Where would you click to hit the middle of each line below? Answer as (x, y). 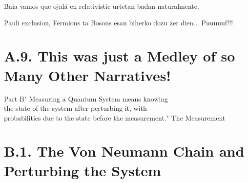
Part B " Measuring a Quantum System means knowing (86, 98)
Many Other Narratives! (88, 75)
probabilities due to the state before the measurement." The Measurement (115, 117)
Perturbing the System (83, 170)
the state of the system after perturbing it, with (75, 108)
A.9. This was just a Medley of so (120, 56)
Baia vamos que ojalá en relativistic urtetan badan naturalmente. (102, 6)
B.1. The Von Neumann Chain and (124, 151)
